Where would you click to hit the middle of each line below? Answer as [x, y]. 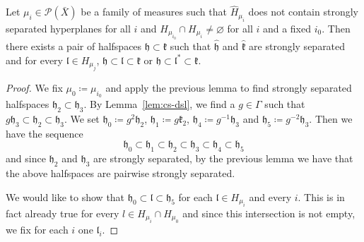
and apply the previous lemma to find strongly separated [229, 87]
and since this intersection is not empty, [269, 213]
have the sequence [45, 133]
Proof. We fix [34, 87]
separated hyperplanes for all [68, 28]
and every [270, 196]
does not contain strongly [303, 12]
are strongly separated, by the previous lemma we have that [223, 158]
